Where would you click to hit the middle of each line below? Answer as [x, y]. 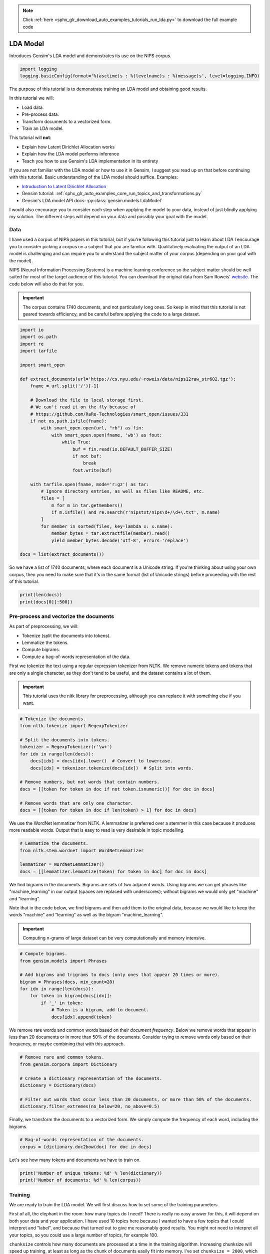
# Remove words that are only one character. [76, 803]
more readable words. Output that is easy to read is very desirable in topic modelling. [97, 830]
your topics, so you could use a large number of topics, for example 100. [84, 1235]
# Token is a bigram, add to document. [100, 1010]
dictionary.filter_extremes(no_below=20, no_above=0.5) [90, 1107]
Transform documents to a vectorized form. [67, 121]
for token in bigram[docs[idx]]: [71, 996]
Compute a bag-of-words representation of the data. [76, 657]
